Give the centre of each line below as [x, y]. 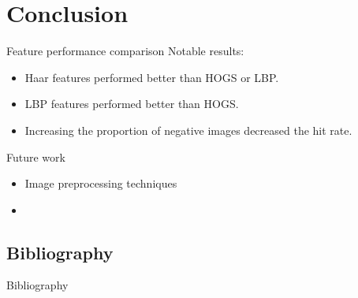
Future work [36, 156]
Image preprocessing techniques [101, 183]
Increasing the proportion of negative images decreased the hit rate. [188, 130]
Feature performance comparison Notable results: [125, 51]
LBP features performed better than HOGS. [132, 104]
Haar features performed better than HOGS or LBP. [152, 77]
